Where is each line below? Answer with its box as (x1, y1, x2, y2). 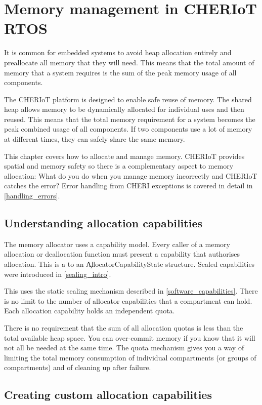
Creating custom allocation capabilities (4, 387, 212, 402)
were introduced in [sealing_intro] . (4, 268, 111, 279)
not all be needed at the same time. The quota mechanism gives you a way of (4, 342, 244, 353)
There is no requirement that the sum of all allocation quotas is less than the (4, 322, 243, 333)
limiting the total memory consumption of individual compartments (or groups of (4, 352, 256, 362)
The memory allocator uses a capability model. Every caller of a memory (4, 238, 230, 249)
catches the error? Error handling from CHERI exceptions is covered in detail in (4, 180, 253, 191)
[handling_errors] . (4, 190, 60, 201)
